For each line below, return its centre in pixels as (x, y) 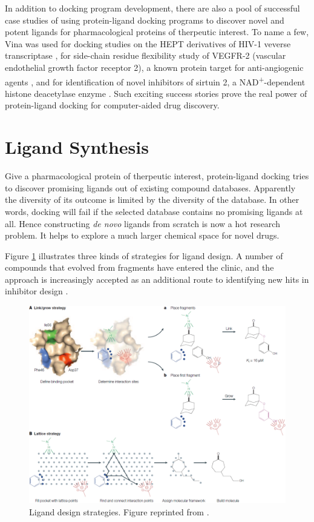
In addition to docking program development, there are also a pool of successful (152, 8)
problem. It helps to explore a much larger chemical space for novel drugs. (142, 235)
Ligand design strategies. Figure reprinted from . (119, 511)
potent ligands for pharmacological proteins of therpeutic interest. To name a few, (157, 32)
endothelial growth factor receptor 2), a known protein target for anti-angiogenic (154, 67)
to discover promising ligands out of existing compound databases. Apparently (150, 187)
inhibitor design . (37, 291)
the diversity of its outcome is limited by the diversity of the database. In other (152, 200)
